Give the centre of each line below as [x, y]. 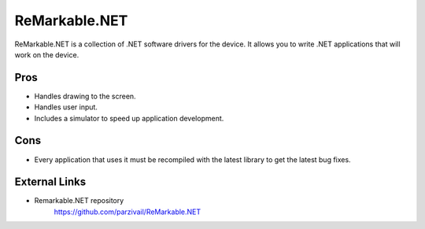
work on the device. [47, 54]
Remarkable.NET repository [79, 201]
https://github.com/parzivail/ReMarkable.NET [128, 212]
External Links [50, 182]
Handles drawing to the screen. [85, 96]
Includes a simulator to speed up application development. [129, 118]
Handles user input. [66, 107]
